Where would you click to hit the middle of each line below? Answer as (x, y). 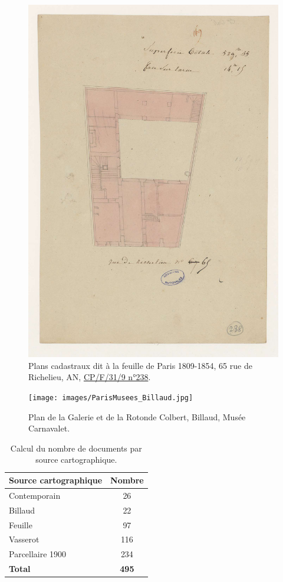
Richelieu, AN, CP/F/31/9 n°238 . (90, 377)
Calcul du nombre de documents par (76, 448)
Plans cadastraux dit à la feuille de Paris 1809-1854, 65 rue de (140, 365)
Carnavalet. (49, 428)
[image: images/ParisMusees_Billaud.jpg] (111, 398)
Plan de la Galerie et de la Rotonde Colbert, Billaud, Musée (137, 416)
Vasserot (24, 539)
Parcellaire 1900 (38, 554)
